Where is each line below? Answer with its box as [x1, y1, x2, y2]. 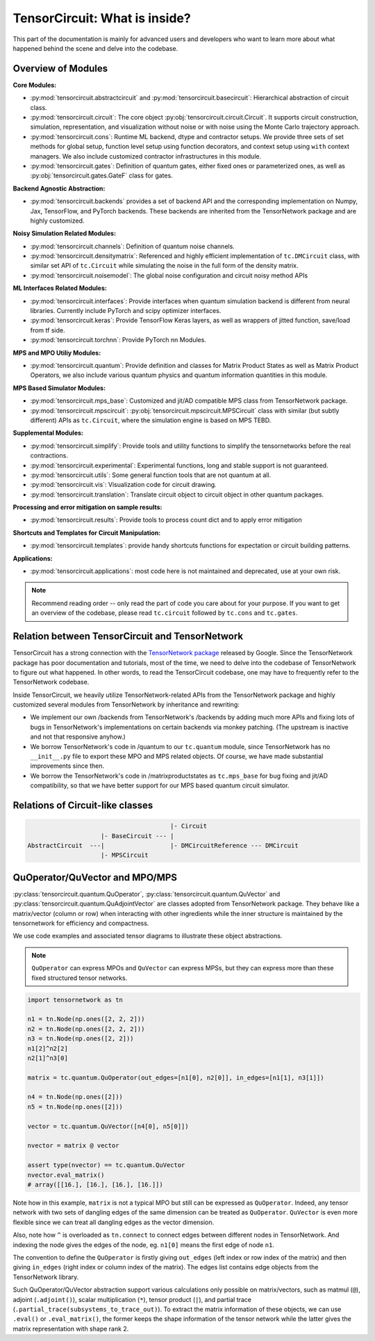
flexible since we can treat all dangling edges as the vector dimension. [12, 1218, 215, 1226]
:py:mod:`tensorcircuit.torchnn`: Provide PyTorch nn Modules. [30, 336, 206, 344]
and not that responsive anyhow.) [30, 732, 126, 741]
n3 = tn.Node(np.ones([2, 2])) [27, 1035, 135, 1043]
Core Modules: [12, 81, 57, 89]
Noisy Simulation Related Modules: [12, 230, 117, 238]
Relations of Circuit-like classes [12, 800, 153, 811]
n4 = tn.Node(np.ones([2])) [27, 1093, 123, 1101]
